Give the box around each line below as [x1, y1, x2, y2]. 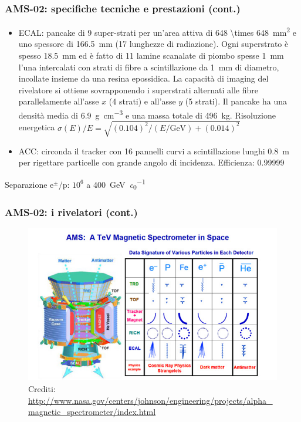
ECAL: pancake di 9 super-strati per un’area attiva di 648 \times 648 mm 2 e [18, 25, 297, 38]
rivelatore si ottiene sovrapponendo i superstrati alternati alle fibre [18, 83, 258, 96]
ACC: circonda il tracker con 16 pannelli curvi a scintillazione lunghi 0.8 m [18, 144, 289, 157]
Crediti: [28, 382, 56, 394]
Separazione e [5, 178, 54, 190]
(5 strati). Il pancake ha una [185, 95, 288, 107]
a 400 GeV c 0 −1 [86, 177, 146, 192]
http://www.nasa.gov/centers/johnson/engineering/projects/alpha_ [28, 394, 273, 406]
